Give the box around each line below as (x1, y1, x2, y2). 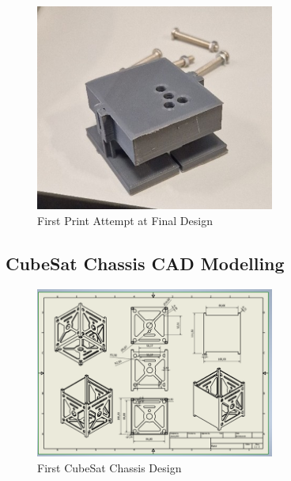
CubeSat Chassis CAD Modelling (6, 250, 285, 275)
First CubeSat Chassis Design (37, 460, 182, 476)
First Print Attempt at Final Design (37, 212, 213, 228)
